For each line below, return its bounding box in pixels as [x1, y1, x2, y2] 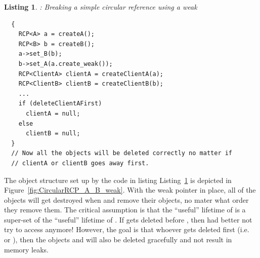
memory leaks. [4, 244, 49, 254]
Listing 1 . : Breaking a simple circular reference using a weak [4, 2, 197, 12]
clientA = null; [25, 109, 80, 117]
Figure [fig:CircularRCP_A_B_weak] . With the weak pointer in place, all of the [4, 185, 256, 195]
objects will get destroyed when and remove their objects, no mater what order [4, 194, 249, 205]
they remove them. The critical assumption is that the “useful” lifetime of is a [4, 204, 246, 215]
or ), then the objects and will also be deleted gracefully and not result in [4, 234, 232, 245]
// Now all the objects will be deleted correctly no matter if [11, 150, 233, 157]
